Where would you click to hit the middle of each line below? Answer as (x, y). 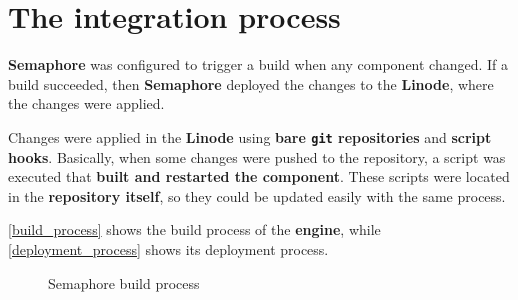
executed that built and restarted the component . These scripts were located (259, 176)
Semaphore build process (124, 282)
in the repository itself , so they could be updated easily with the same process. (257, 195)
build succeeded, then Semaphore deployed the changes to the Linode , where (251, 83)
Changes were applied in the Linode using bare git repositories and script (250, 136)
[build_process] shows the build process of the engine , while (194, 229)
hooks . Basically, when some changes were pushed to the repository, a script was (257, 156)
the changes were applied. (86, 103)
